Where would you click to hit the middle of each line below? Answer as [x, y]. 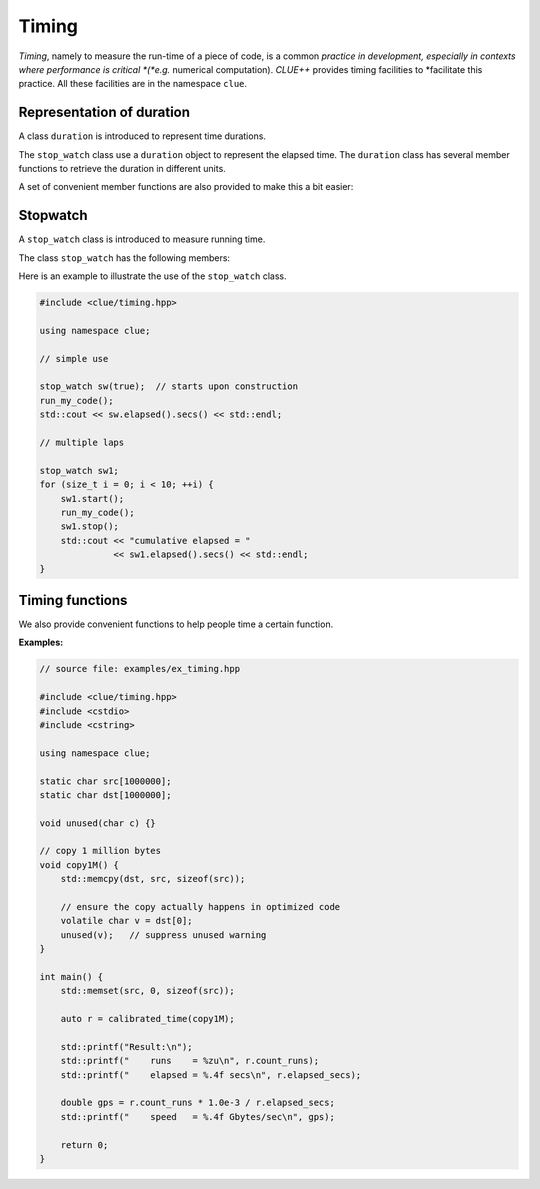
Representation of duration [104, 112]
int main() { [71, 976]
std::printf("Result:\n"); [127, 1046]
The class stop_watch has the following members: [124, 257]
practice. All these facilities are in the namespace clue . [133, 84]
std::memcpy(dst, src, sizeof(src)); [153, 879]
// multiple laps [82, 442]
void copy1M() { [79, 864]
